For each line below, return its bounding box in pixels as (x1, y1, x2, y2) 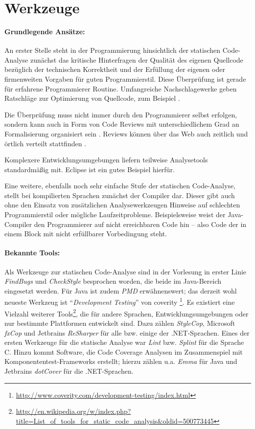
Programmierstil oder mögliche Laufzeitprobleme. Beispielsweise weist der (4, 209, 226, 220)
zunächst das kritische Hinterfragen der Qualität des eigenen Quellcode (30, 54, 243, 65)
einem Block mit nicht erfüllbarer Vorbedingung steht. (4, 228, 167, 239)
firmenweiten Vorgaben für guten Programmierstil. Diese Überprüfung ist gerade (4, 73, 246, 84)
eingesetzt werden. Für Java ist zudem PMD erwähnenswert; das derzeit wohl (4, 285, 237, 295)
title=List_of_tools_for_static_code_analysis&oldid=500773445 (16, 415, 214, 426)
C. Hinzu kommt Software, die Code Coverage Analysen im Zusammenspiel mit (4, 346, 243, 357)
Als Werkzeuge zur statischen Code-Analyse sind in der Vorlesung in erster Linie (4, 266, 247, 276)
